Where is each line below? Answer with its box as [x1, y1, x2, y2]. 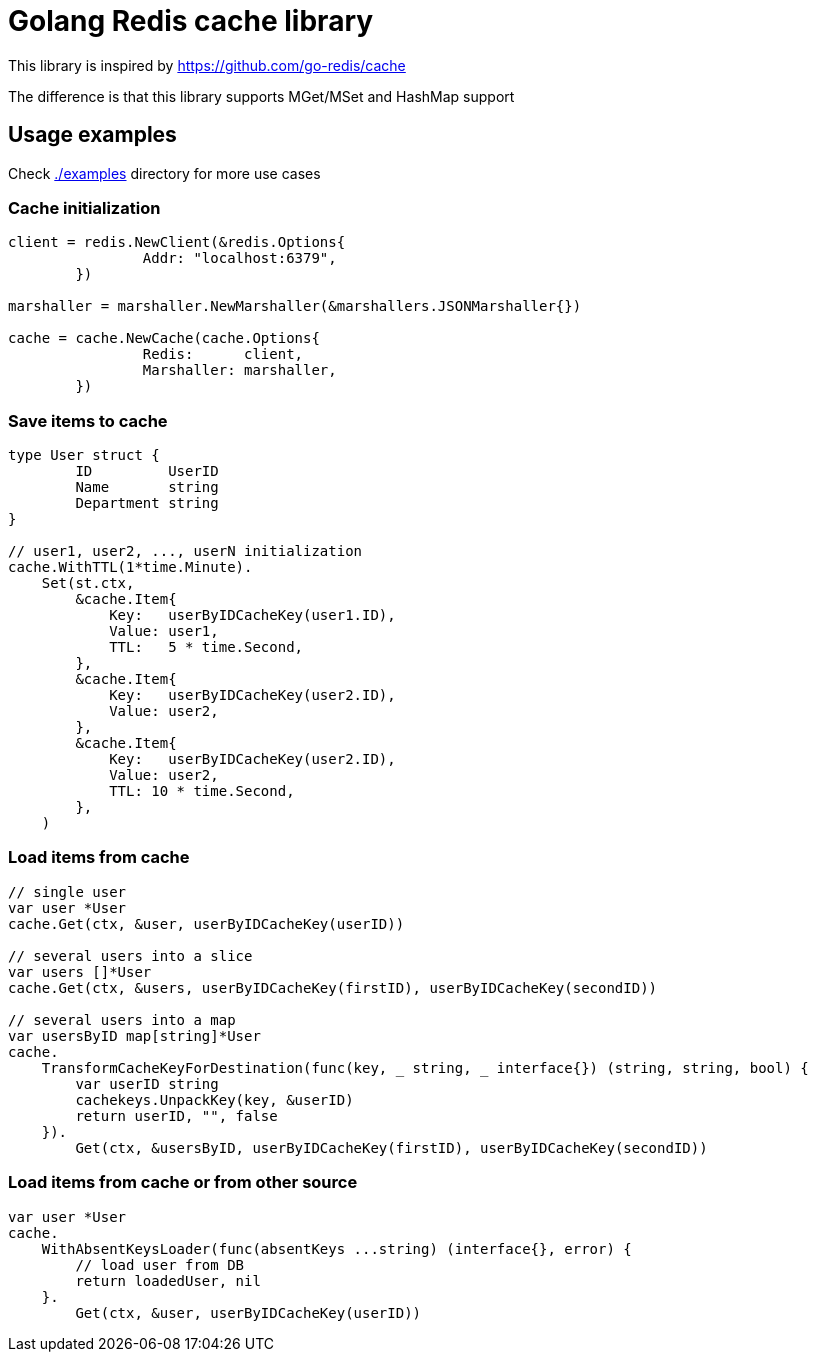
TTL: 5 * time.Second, [109, 639, 304, 656]
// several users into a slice [8, 947, 253, 964]
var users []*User [8, 963, 152, 980]
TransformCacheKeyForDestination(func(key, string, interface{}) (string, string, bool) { [41, 1059, 809, 1076]
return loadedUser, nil [75, 1272, 261, 1289]
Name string [75, 479, 219, 496]
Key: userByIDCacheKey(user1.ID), [109, 607, 396, 624]
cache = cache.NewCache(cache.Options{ [8, 330, 320, 347]
